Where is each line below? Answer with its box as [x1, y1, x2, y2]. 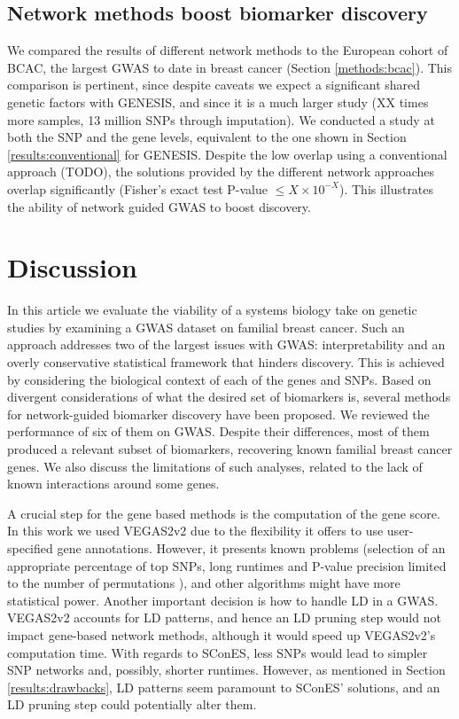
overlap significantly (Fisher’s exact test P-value [7, 179, 268, 198]
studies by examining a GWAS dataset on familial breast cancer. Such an [7, 317, 405, 336]
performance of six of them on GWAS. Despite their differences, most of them [7, 422, 430, 441]
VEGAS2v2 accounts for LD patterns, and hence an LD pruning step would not [7, 608, 441, 627]
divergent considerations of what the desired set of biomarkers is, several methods [7, 387, 451, 406]
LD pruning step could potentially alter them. [7, 695, 257, 714]
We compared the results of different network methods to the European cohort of [7, 41, 448, 59]
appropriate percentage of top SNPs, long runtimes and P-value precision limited [7, 556, 447, 574]
